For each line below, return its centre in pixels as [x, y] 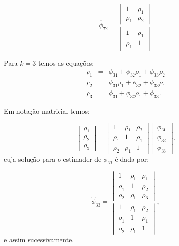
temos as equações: [66, 62]
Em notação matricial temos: [47, 110]
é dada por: [132, 159]
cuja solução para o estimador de [53, 159]
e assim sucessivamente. [39, 239]
